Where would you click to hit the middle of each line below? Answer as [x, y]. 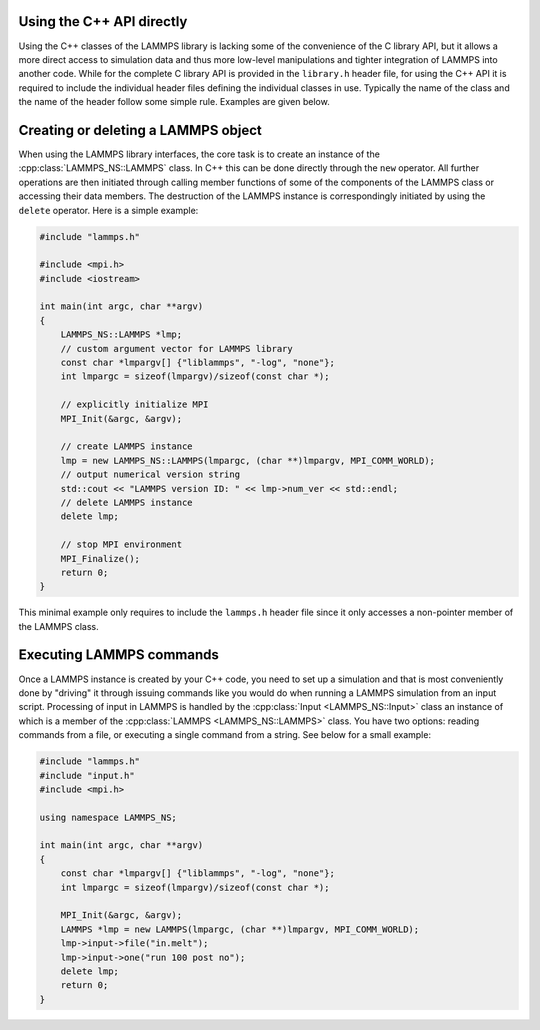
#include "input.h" [87, 775]
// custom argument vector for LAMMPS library [177, 348]
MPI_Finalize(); [100, 558]
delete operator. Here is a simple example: [108, 210]
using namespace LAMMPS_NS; [108, 817]
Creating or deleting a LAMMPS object [140, 130]
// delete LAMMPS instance [127, 502]
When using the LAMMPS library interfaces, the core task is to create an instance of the [199, 154]
